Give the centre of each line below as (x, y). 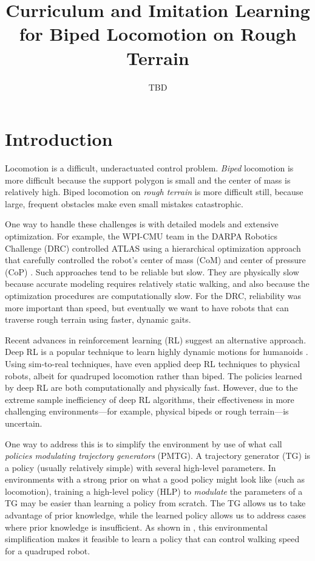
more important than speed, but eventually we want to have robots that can (147, 307)
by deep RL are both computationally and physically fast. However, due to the (151, 387)
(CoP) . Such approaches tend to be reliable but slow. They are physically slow (152, 271)
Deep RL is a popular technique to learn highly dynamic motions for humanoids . (157, 352)
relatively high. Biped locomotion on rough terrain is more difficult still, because (154, 192)
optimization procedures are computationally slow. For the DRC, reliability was (153, 295)
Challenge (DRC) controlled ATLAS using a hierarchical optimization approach (153, 248)
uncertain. (24, 423)
